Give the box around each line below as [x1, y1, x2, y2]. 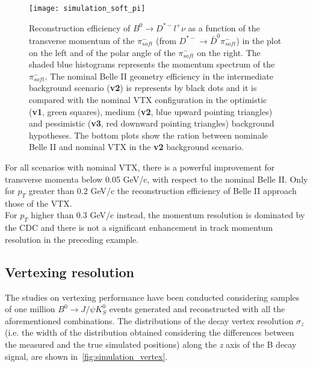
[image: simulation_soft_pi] [29, 4, 146, 13]
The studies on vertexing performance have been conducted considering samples [5, 290, 300, 303]
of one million [5, 303, 55, 315]
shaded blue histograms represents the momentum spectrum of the [29, 58, 275, 71]
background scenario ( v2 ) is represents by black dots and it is [29, 81, 257, 94]
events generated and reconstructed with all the [109, 303, 285, 315]
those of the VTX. [5, 196, 72, 209]
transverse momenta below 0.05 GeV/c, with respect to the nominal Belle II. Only [5, 172, 308, 185]
